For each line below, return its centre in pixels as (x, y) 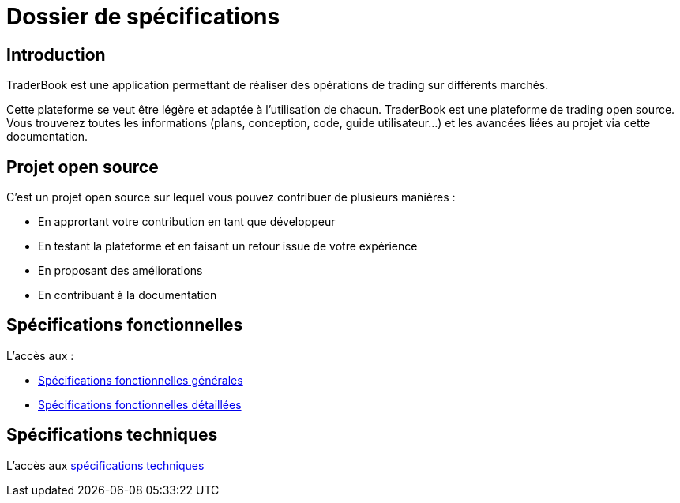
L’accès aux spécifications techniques (105, 465)
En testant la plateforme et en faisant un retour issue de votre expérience (228, 246)
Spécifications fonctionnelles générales (141, 380)
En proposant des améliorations (120, 271)
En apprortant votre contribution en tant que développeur (187, 222)
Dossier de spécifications (143, 17)
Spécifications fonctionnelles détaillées (140, 404)
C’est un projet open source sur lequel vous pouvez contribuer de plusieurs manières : (231, 197)
